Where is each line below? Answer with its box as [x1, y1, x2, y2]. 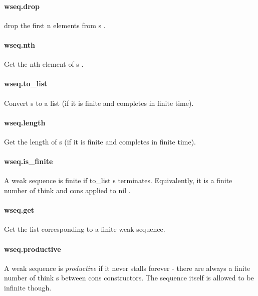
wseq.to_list [4, 78, 48, 89]
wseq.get [4, 205, 35, 215]
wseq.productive [4, 243, 61, 254]
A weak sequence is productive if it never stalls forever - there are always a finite [4, 262, 250, 273]
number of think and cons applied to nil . [4, 185, 131, 195]
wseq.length [4, 117, 46, 127]
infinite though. [4, 282, 52, 292]
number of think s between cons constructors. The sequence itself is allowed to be [4, 272, 254, 283]
